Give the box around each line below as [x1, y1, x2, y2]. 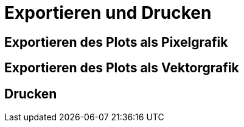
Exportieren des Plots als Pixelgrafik [4, 34, 228, 50]
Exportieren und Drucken [4, 2, 212, 23]
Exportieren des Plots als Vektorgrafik [4, 60, 239, 76]
